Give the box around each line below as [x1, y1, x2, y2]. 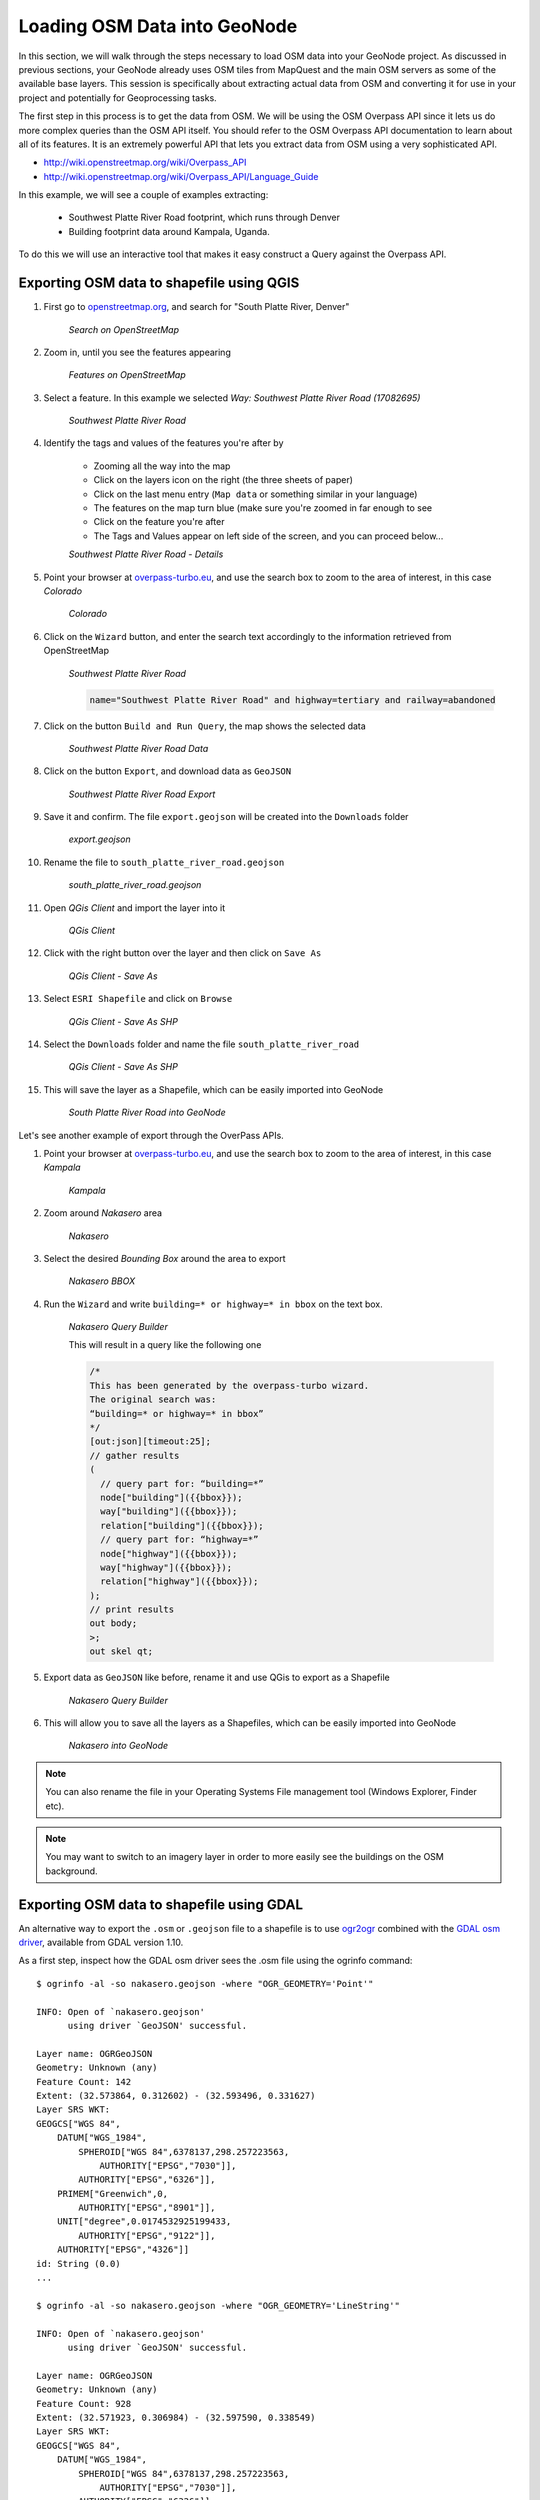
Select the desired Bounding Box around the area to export [43, 1252, 286, 1264]
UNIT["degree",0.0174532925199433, [56, 2216, 232, 2227]
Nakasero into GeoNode [68, 1740, 169, 1752]
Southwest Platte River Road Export [68, 788, 216, 800]
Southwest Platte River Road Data [68, 742, 209, 754]
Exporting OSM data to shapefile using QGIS [18, 275, 300, 292]
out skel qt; [89, 1646, 154, 1657]
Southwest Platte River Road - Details [68, 548, 224, 560]
